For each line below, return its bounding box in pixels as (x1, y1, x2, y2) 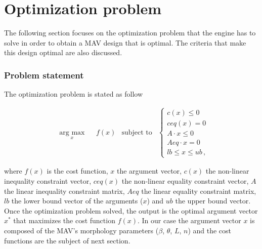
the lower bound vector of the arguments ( (11, 195, 143, 206)
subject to (121, 129, 152, 136)
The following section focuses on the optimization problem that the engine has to (4, 27, 256, 38)
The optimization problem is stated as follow (4, 89, 143, 99)
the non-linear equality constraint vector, (121, 175, 249, 186)
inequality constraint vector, (4, 175, 92, 186)
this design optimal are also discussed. (4, 47, 122, 58)
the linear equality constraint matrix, (141, 185, 256, 196)
